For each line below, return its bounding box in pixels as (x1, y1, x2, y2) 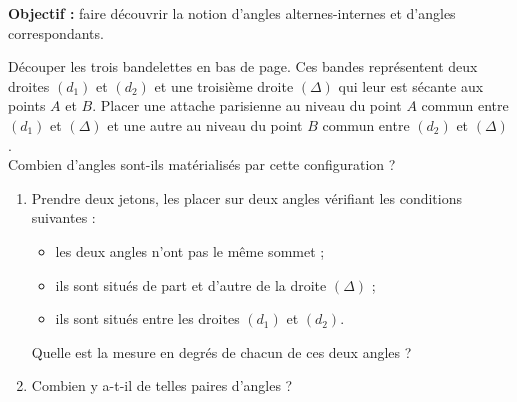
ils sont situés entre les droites (55, 308, 240, 329)
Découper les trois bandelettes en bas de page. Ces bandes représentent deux (8, 56, 478, 77)
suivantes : (31, 207, 96, 228)
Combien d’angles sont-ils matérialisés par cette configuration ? (8, 154, 396, 175)
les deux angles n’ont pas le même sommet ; (55, 240, 325, 261)
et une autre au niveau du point (107, 114, 303, 135)
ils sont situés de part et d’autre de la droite (55, 274, 327, 295)
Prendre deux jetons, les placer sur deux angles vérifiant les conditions (31, 187, 462, 208)
